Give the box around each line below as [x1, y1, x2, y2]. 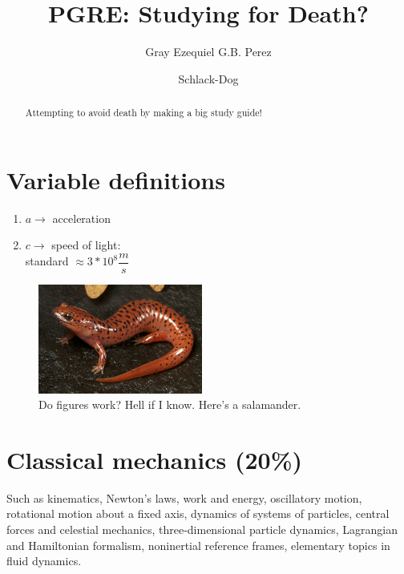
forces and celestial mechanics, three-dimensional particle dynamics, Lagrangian [6, 521, 398, 538]
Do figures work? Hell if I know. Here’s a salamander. [38, 396, 301, 413]
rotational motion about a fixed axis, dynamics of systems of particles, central [6, 505, 390, 522]
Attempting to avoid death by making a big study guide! [25, 106, 262, 119]
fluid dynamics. [6, 552, 82, 569]
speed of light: [51, 236, 121, 253]
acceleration [52, 209, 111, 226]
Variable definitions [6, 163, 225, 196]
